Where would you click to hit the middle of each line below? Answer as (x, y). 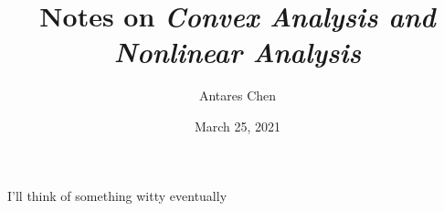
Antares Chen (238, 95)
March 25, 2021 (238, 126)
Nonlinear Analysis (238, 52)
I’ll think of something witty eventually (117, 195)
